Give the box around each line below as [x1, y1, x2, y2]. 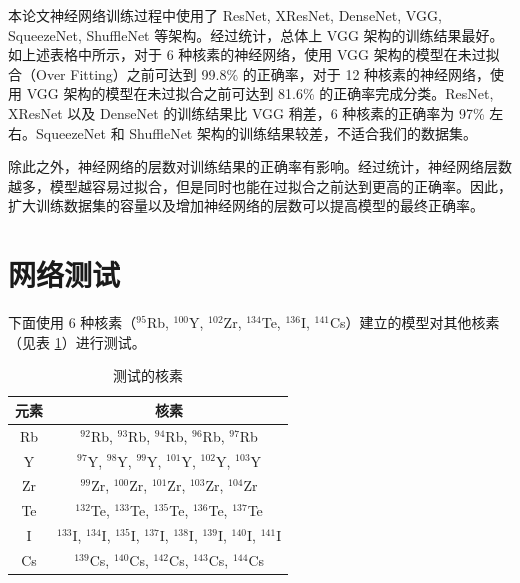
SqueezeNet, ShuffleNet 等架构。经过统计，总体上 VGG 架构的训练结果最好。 [8, 24, 504, 45]
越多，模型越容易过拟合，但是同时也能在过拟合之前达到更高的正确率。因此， [8, 175, 512, 196]
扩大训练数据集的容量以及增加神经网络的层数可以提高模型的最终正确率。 [8, 195, 484, 216]
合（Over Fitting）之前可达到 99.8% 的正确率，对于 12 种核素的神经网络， [8, 63, 491, 84]
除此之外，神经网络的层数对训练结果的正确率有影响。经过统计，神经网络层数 [8, 156, 512, 177]
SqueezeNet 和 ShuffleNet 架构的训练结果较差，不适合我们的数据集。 [35, 122, 477, 143]
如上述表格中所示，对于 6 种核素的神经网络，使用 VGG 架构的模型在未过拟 [8, 44, 500, 65]
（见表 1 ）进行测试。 [8, 331, 146, 352]
